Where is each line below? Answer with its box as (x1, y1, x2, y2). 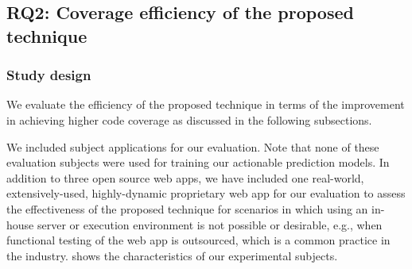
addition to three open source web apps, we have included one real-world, (6, 169, 364, 186)
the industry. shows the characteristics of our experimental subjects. (6, 247, 338, 263)
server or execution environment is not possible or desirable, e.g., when (37, 216, 383, 232)
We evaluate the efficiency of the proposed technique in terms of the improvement (6, 96, 405, 113)
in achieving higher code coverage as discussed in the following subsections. (6, 111, 372, 128)
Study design (6, 65, 91, 85)
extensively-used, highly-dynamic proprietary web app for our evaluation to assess (6, 185, 406, 202)
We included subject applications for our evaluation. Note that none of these (6, 138, 379, 155)
